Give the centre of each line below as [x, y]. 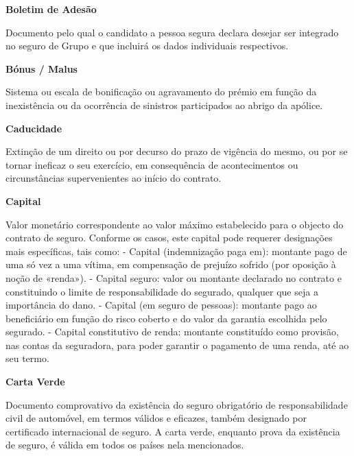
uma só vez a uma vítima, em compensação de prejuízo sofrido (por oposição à [171, 264]
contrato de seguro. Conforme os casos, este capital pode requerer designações [169, 238]
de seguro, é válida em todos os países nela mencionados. [125, 445]
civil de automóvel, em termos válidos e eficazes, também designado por [156, 418]
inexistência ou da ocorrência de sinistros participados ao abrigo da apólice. [164, 105]
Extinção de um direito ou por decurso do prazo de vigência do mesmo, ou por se [177, 151]
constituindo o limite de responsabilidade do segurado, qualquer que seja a [162, 291]
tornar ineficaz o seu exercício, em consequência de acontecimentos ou [152, 164]
